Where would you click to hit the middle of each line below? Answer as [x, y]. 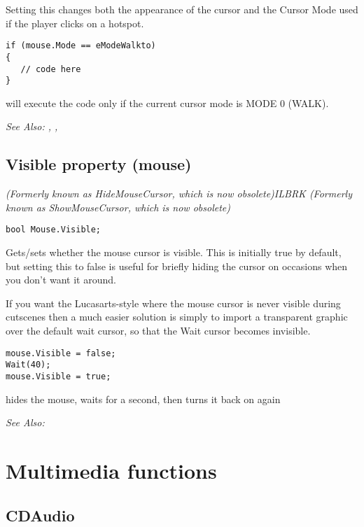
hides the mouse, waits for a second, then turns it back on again [143, 399]
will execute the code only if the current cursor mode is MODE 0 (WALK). [167, 103]
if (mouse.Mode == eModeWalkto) [81, 46]
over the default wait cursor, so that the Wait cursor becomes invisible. [158, 331]
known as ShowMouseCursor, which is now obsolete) [118, 207]
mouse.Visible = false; [61, 353]
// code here [51, 69]
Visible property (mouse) [99, 164]
